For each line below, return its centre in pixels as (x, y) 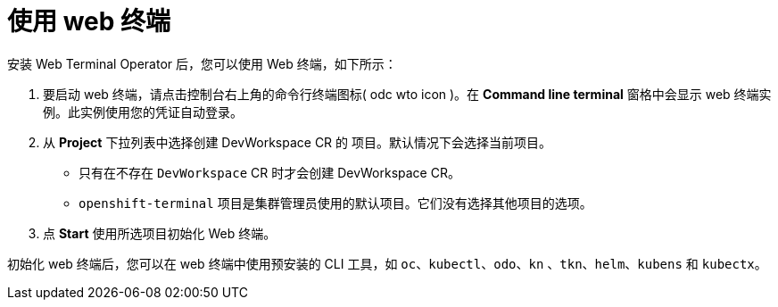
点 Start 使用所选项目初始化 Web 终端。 (160, 233)
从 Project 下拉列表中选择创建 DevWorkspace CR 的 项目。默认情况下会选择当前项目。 (298, 142)
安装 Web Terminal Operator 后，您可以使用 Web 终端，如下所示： (202, 63)
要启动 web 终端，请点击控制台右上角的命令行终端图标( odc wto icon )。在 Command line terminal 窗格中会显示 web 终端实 (407, 94)
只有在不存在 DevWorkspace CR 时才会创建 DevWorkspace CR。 (269, 172)
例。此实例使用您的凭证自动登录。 (143, 112)
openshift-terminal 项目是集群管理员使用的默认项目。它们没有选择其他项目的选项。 (335, 203)
